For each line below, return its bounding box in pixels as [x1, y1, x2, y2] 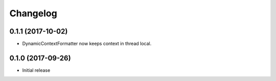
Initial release [22, 67, 51, 73]
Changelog [9, 8, 57, 19]
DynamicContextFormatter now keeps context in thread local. [22, 41, 152, 47]
